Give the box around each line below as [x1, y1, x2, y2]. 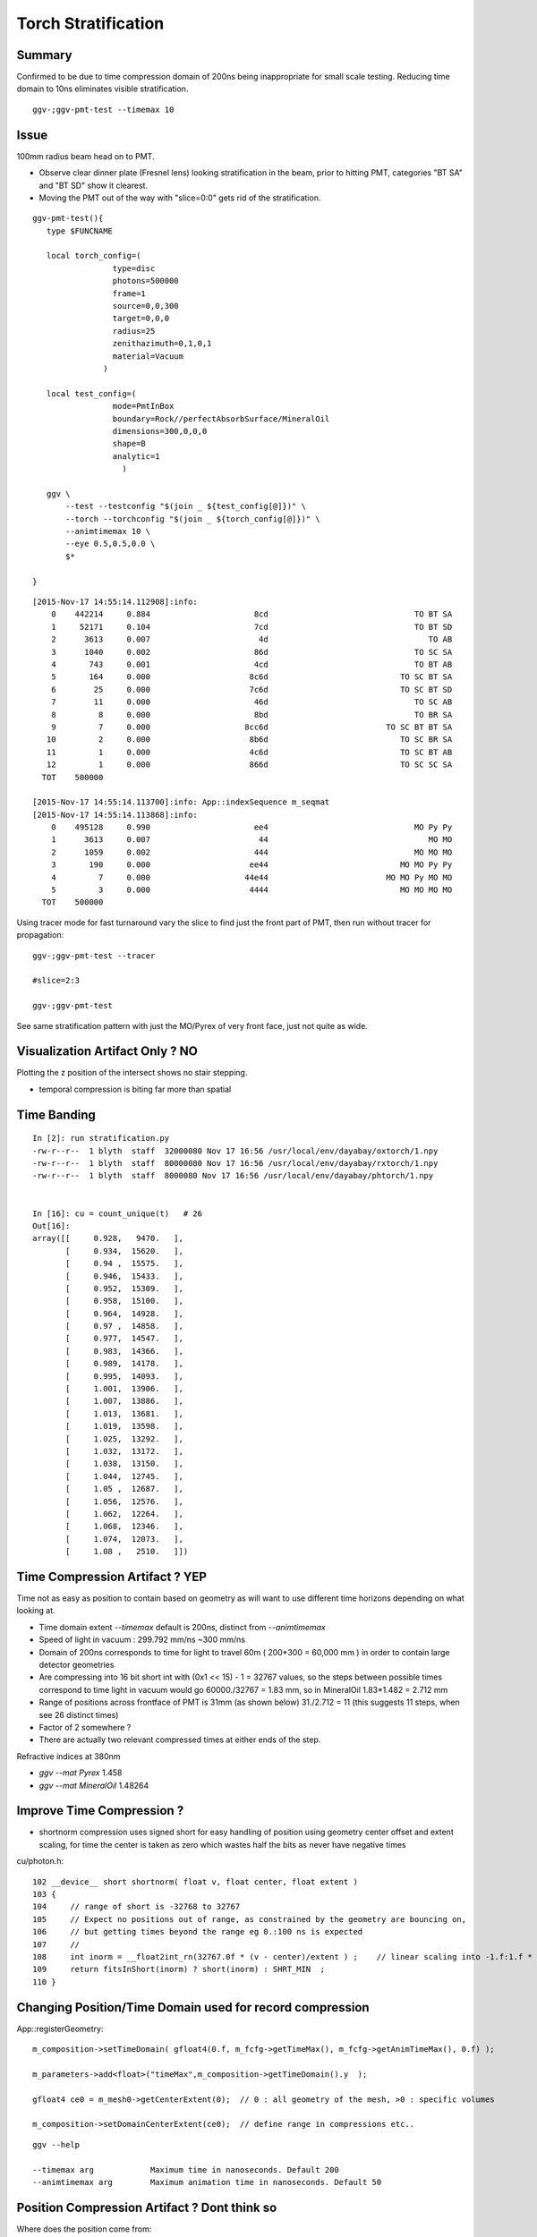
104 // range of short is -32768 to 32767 [32, 1901, 241, 1912]
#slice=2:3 [32, 975, 81, 986]
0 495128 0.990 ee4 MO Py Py [50, 822, 453, 832]
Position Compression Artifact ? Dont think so [16, 2199, 277, 2215]
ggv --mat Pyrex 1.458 [38, 1767, 123, 1778]
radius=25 [112, 326, 156, 336]
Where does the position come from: [16, 2224, 152, 2234]
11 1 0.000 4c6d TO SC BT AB [46, 747, 453, 757]
